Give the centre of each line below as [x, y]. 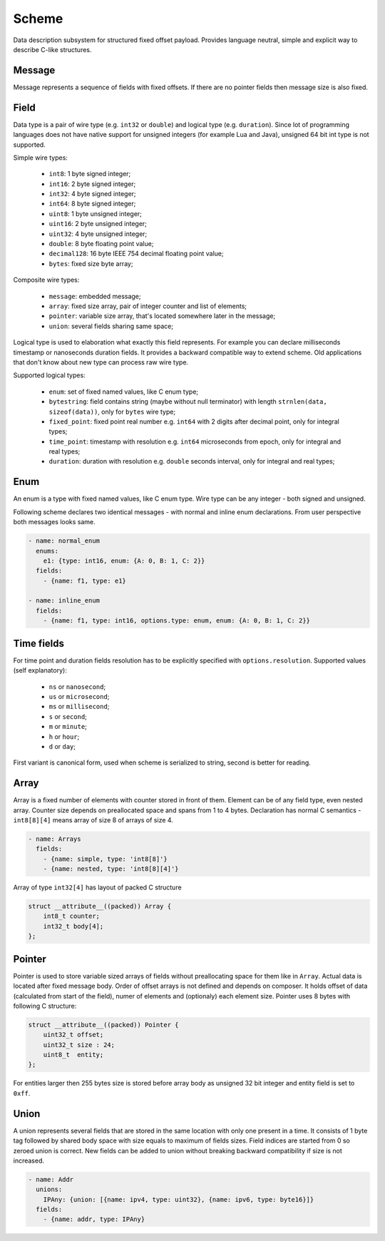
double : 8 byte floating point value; [101, 244]
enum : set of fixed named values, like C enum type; [124, 392]
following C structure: [45, 1006]
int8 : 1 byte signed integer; [90, 174]
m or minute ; [68, 727]
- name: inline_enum [64, 601]
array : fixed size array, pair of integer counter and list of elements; [148, 306]
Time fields [38, 643]
